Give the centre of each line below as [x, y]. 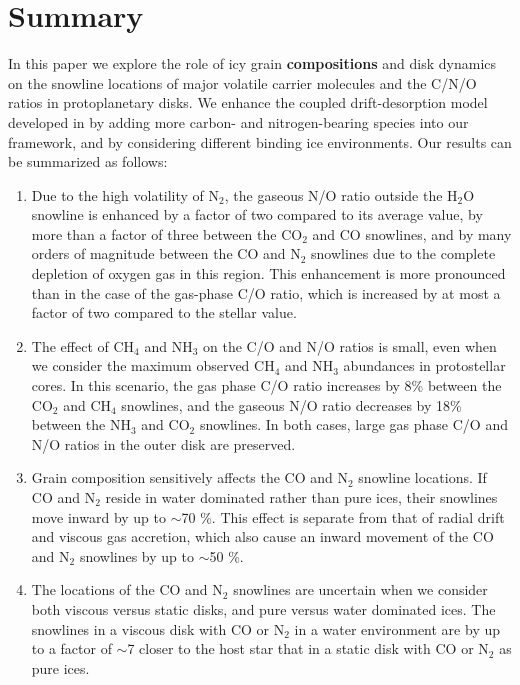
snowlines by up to [136, 555]
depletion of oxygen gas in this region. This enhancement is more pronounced [268, 273]
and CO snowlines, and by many [412, 233]
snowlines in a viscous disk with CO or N [158, 628]
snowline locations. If [422, 477]
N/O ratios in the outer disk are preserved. [163, 443]
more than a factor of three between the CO [167, 233]
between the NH [81, 424]
